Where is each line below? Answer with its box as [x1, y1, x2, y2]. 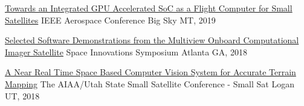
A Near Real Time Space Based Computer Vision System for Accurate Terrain [5, 66, 296, 78]
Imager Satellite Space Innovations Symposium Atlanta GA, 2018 [5, 45, 247, 58]
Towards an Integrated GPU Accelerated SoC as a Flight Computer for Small [5, 2, 293, 14]
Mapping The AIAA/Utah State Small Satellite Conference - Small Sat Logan [5, 77, 295, 90]
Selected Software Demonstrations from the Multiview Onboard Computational [5, 34, 299, 46]
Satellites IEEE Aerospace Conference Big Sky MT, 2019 [5, 13, 216, 26]
